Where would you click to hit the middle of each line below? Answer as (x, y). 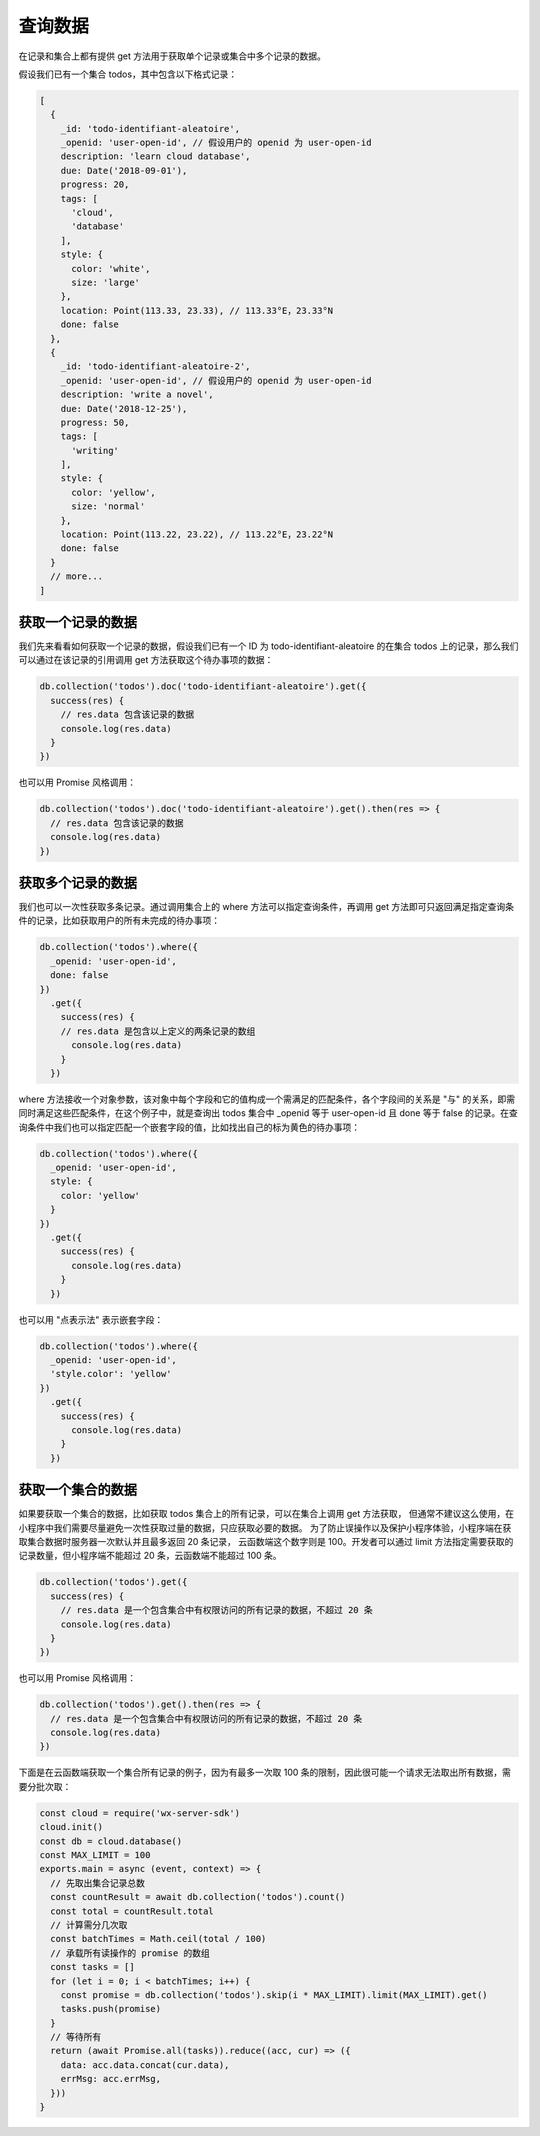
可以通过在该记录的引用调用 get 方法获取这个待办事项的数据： (146, 660)
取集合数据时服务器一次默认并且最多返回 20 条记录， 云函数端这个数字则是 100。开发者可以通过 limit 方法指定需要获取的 (266, 1541)
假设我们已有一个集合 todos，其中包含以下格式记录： (128, 74)
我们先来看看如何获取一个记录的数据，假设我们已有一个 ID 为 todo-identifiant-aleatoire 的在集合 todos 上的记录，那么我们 (268, 646)
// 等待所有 (76, 2037)
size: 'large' (105, 282)
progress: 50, (95, 422)
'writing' (95, 450)
